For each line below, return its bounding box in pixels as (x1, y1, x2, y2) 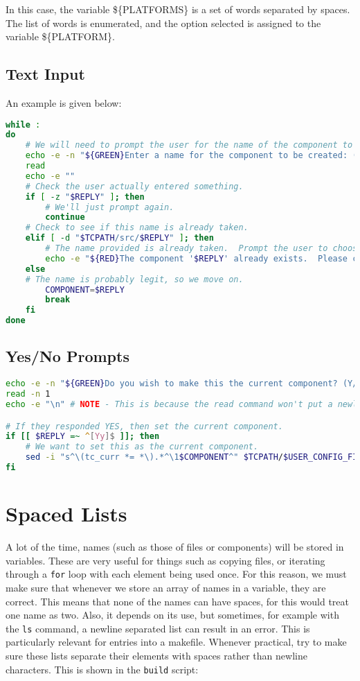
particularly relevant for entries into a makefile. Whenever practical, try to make (6, 635, 347, 649)
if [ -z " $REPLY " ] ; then (25, 191, 145, 202)
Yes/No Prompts (6, 345, 129, 367)
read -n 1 (6, 389, 51, 399)
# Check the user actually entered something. (25, 181, 244, 191)
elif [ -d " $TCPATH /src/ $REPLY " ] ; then (25, 233, 214, 243)
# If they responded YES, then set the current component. (6, 421, 283, 431)
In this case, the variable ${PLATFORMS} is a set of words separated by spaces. (6, 2, 350, 16)
